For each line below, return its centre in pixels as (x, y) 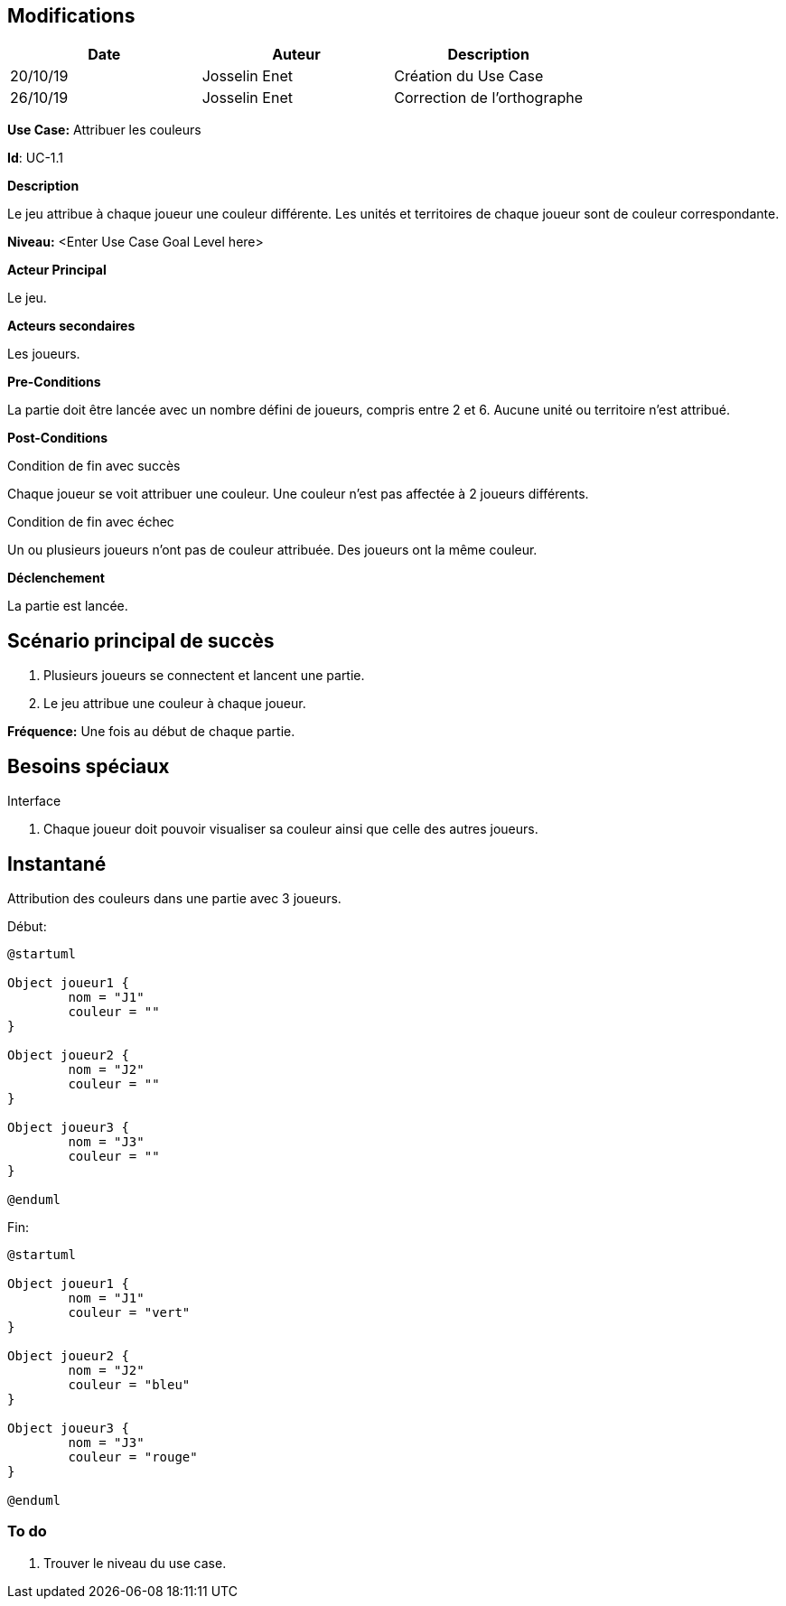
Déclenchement (56, 578)
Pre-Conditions (54, 382)
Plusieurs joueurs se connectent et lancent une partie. (204, 676)
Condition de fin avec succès (94, 466)
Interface (34, 801)
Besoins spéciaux (89, 766)
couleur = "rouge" (133, 1457)
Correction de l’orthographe (488, 98)
